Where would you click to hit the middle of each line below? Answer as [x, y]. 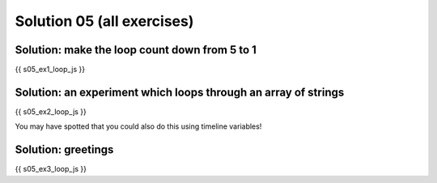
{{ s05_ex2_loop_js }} [51, 111]
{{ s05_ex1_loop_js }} [50, 70]
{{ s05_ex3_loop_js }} [51, 169]
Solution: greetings [64, 150]
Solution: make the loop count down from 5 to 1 [136, 50]
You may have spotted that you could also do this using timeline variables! [138, 126]
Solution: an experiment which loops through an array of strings [180, 92]
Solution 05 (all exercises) [104, 21]
